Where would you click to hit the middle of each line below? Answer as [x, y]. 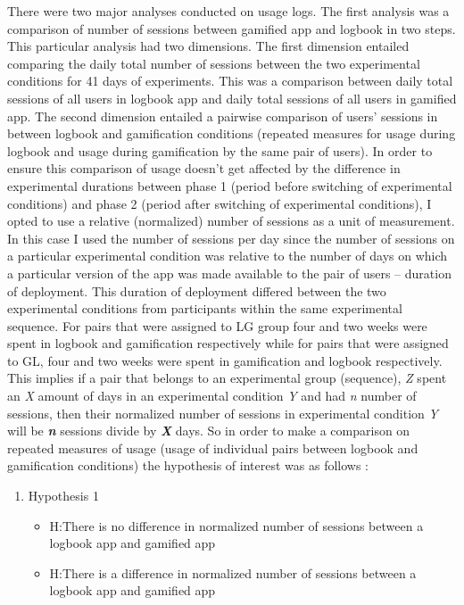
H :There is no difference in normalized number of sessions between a [236, 525]
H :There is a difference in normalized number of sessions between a [233, 572]
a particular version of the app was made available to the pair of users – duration [229, 273]
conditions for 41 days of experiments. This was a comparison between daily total [230, 81]
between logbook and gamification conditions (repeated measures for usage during [232, 133]
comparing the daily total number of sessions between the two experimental [214, 63]
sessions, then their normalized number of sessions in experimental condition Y [223, 413]
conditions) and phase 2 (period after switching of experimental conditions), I [220, 203]
